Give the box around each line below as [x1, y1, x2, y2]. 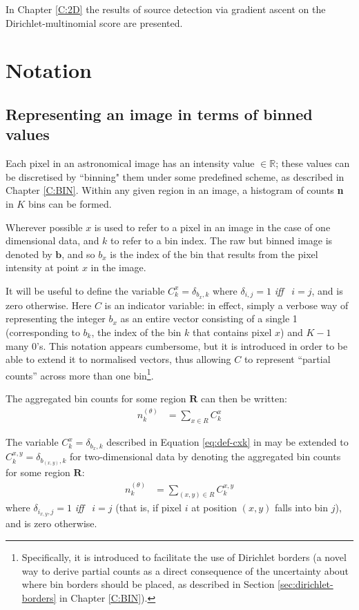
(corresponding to [6, 324, 80, 339]
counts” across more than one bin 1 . [6, 366, 154, 382]
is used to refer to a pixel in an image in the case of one [94, 219, 331, 234]
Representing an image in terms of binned [6, 103, 313, 124]
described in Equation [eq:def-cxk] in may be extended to [106, 435, 349, 449]
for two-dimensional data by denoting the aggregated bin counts [69, 449, 341, 464]
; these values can [275, 156, 350, 170]
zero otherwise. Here [6, 297, 92, 312]
